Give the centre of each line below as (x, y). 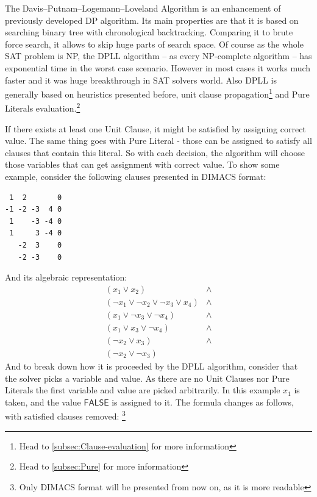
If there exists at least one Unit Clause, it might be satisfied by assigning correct (155, 128)
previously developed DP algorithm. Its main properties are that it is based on (152, 20)
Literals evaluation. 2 (43, 107)
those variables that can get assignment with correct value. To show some (142, 164)
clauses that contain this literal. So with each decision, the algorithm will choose (155, 152)
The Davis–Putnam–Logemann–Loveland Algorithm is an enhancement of (143, 8)
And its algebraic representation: (66, 277)
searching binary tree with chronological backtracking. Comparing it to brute (149, 32)
